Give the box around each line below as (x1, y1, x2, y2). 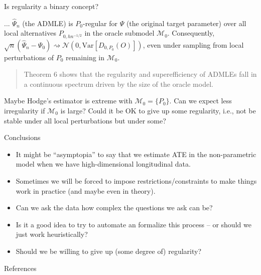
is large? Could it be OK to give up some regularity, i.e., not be (60, 105, 256, 116)
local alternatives (4, 28, 56, 38)
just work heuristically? (16, 229, 88, 239)
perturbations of (4, 52, 54, 62)
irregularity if (4, 105, 45, 116)
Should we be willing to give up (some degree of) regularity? (16, 245, 202, 256)
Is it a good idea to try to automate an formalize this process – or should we (16, 219, 251, 229)
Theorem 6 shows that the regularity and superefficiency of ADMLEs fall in (24, 69, 257, 79)
